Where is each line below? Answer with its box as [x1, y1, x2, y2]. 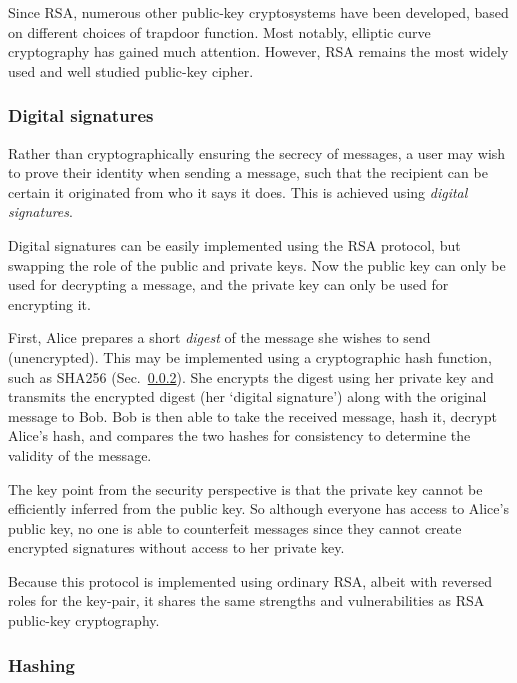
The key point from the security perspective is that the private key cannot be [8, 478, 483, 499]
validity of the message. [8, 444, 152, 465]
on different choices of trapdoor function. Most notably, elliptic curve [8, 21, 431, 42]
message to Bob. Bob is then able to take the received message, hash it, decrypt [8, 405, 497, 426]
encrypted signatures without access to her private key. [8, 537, 345, 558]
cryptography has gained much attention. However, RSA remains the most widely [8, 41, 509, 62]
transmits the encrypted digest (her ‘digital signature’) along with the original [8, 386, 487, 407]
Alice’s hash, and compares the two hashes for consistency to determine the [8, 425, 471, 446]
